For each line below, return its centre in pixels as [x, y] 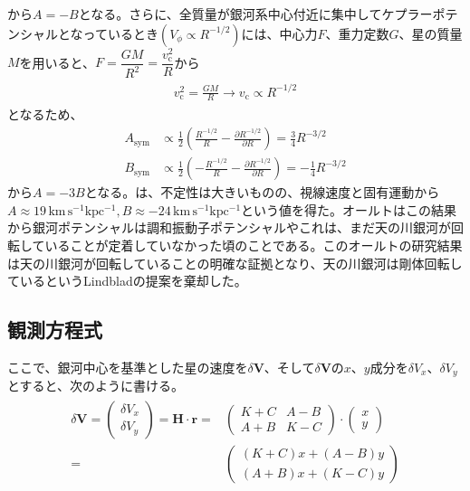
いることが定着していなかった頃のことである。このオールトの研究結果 [254, 245]
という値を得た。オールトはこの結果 [349, 209]
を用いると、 [58, 62]
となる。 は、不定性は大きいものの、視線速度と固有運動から [262, 192]
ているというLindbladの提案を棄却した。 [127, 281]
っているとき [120, 33]
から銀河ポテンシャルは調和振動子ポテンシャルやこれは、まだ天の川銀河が [229, 227]
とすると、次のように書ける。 [96, 386]
